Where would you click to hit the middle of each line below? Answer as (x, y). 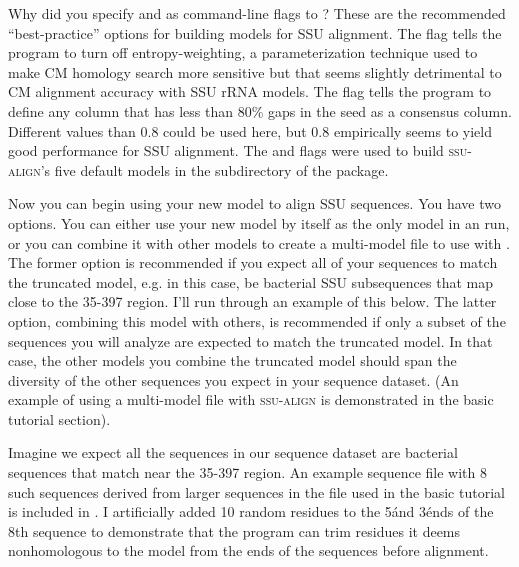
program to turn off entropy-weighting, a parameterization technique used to (243, 52)
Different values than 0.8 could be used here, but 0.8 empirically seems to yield (250, 130)
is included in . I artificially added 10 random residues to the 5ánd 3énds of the (251, 511)
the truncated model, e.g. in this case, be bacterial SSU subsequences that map (251, 281)
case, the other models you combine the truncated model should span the (232, 360)
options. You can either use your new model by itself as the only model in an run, (259, 222)
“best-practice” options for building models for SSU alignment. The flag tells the (255, 32)
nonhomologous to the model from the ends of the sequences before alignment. (248, 550)
